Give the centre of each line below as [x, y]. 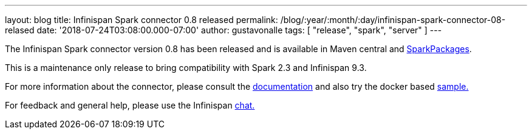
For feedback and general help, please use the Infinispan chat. [130, 105]
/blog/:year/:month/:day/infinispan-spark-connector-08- [393, 20]
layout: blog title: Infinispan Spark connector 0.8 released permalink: [142, 20]
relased [20, 30]
